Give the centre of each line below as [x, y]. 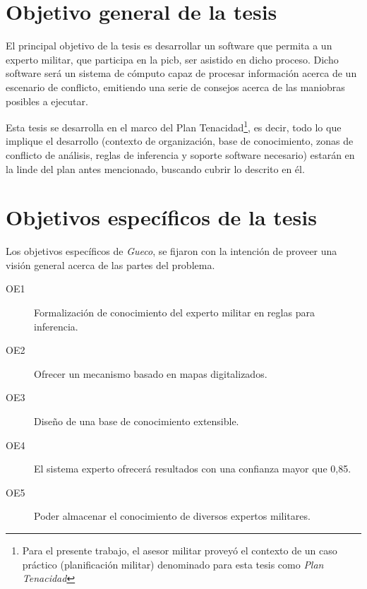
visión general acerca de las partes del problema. [110, 264]
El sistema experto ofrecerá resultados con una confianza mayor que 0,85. [193, 469]
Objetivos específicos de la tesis [161, 217]
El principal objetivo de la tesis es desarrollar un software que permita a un [169, 46]
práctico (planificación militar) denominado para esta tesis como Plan [173, 564]
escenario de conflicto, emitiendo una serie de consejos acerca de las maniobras [175, 87]
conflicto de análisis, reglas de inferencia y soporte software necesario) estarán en [180, 154]
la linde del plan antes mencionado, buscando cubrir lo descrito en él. [155, 168]
